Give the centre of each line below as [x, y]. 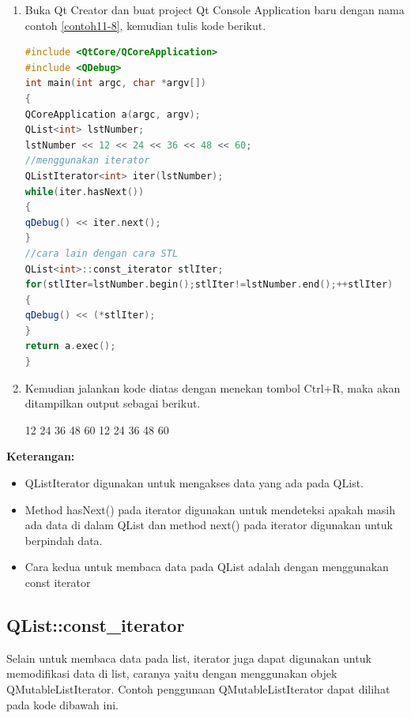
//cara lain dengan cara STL [102, 253]
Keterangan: [41, 456]
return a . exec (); [70, 346]
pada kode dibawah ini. [62, 704]
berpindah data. [64, 540]
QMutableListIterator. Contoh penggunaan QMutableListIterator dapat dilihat [198, 688]
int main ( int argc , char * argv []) [115, 83]
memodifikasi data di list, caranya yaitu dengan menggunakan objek [172, 673]
